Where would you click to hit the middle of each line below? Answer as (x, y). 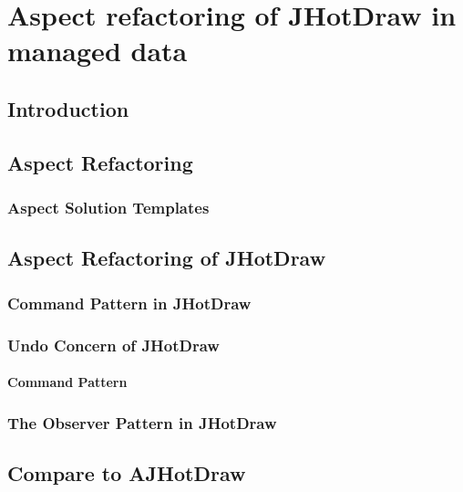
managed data (98, 51)
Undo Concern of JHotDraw (113, 345)
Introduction (68, 108)
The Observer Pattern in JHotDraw (142, 422)
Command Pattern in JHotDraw (129, 303)
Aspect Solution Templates (108, 208)
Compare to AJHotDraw (127, 472)
